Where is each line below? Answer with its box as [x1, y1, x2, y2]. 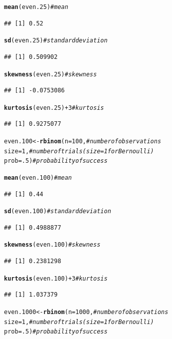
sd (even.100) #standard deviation [4, 208, 111, 215]
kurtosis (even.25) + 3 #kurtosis [4, 104, 104, 111]
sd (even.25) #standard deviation [4, 37, 108, 44]
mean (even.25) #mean [4, 3, 68, 10]
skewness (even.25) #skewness [4, 70, 97, 78]
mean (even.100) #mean [4, 174, 72, 181]
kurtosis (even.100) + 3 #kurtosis [4, 275, 108, 282]
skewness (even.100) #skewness [4, 241, 101, 249]
